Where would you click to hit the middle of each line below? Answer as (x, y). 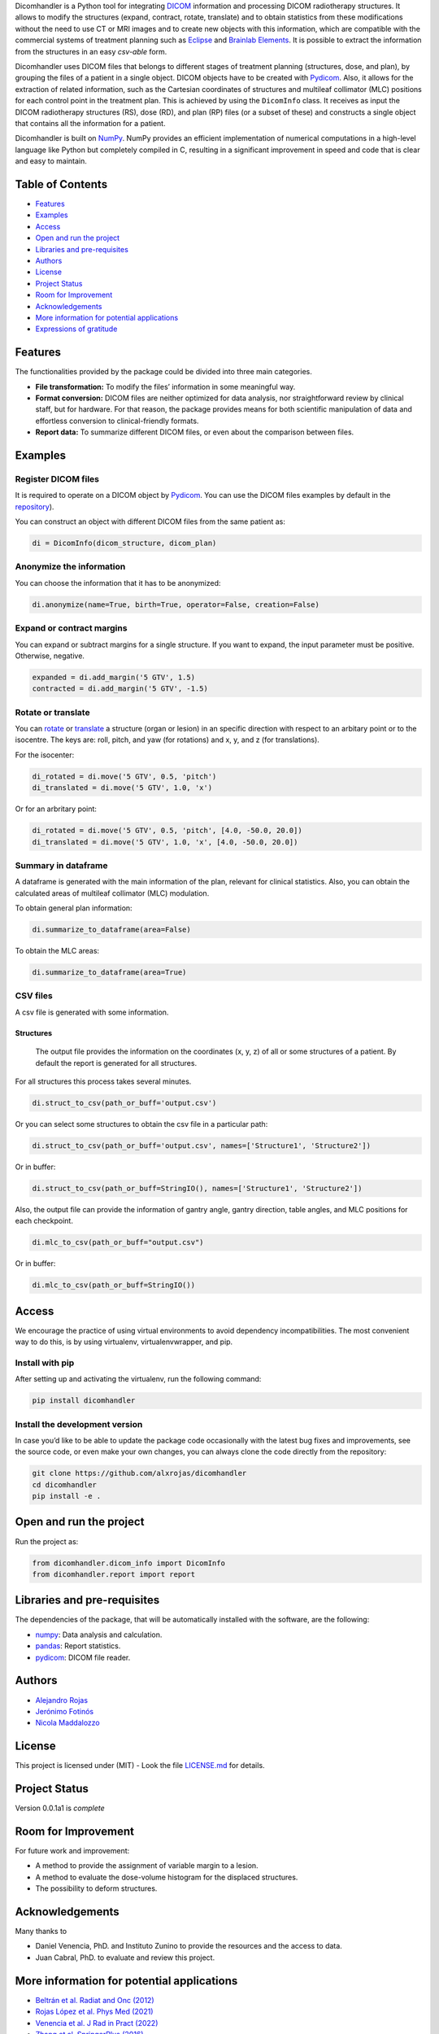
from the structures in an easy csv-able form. (91, 51)
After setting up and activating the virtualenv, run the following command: (138, 1379)
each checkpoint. (44, 1221)
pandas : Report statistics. (78, 1646)
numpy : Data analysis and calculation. (99, 1635)
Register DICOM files (57, 478)
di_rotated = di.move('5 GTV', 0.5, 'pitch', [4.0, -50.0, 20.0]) (167, 831)
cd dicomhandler (65, 1484)
